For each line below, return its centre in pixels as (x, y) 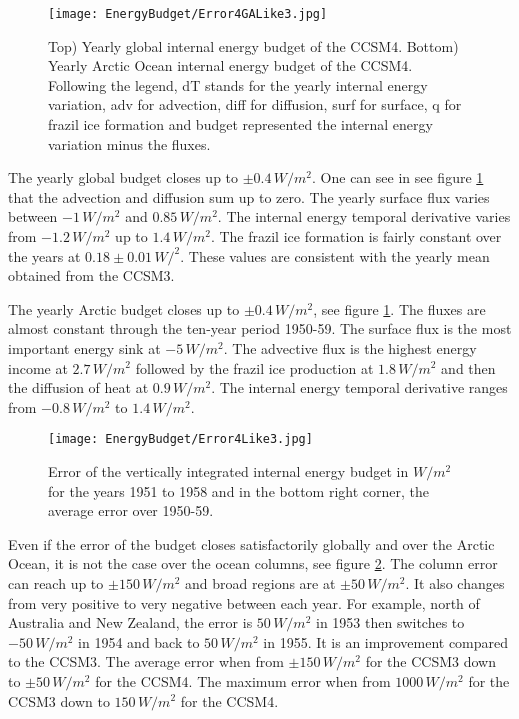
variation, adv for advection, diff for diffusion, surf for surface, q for (255, 104)
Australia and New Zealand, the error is (130, 622)
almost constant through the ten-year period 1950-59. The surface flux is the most (260, 328)
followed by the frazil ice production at (254, 367)
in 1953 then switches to (390, 622)
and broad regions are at (260, 582)
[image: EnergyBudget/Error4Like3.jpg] (180, 439)
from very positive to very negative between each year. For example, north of (244, 602)
